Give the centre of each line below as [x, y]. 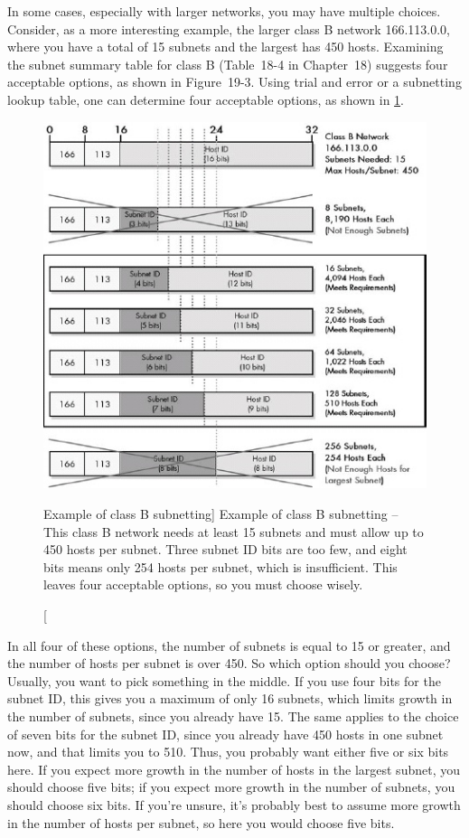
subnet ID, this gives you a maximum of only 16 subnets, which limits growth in [230, 698]
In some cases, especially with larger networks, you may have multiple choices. [224, 11]
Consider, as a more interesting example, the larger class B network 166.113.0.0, [229, 28]
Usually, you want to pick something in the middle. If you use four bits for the [224, 680]
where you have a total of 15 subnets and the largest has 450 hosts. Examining [225, 47]
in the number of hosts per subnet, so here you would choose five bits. [201, 822]
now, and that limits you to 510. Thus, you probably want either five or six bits [228, 752]
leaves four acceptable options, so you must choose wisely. [203, 584]
